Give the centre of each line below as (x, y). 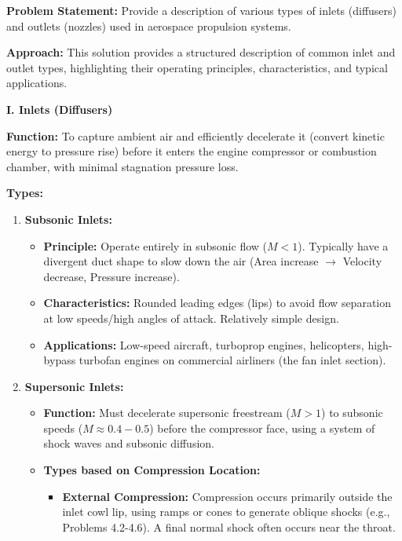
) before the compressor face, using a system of (262, 428)
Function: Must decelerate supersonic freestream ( (167, 413)
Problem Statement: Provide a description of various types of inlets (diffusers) (202, 10)
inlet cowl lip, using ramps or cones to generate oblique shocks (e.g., (226, 512)
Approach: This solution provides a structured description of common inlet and (201, 52)
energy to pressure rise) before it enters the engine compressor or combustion (192, 151)
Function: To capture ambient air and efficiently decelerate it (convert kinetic (196, 135)
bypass (60, 360)
